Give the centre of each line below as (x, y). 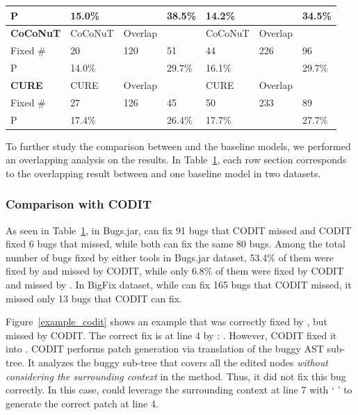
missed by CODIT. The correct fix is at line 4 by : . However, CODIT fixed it (171, 335)
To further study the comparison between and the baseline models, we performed (178, 146)
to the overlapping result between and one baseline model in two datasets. (163, 173)
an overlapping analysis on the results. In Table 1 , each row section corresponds (176, 160)
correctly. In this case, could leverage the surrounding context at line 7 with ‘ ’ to (179, 390)
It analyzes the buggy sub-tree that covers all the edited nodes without (178, 362)
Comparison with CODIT (79, 204)
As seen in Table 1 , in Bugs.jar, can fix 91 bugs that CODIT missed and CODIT (179, 230)
